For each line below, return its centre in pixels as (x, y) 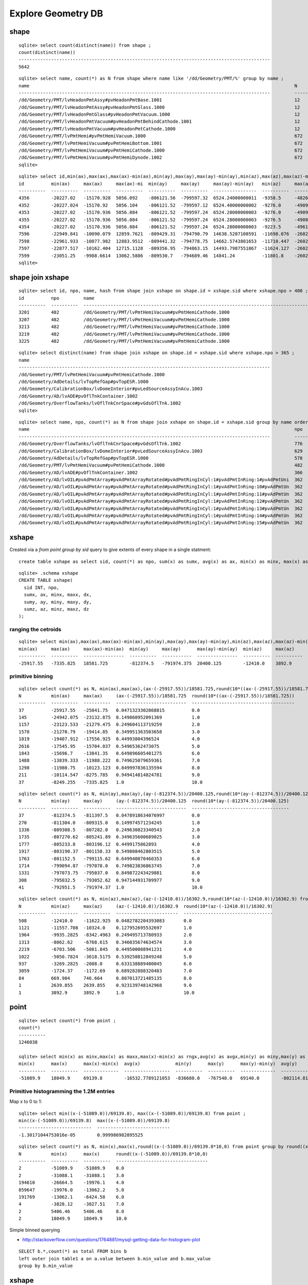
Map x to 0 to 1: (26, 1102)
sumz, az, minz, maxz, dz (56, 609)
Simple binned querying (35, 1230)
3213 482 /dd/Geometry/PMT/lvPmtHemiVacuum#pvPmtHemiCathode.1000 (124, 327)
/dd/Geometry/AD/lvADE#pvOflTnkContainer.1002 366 (161, 472)
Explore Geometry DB (56, 13)
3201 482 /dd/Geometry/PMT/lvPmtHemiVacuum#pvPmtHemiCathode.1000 (124, 313)
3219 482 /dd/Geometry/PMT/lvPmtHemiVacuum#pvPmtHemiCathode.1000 (124, 334)
